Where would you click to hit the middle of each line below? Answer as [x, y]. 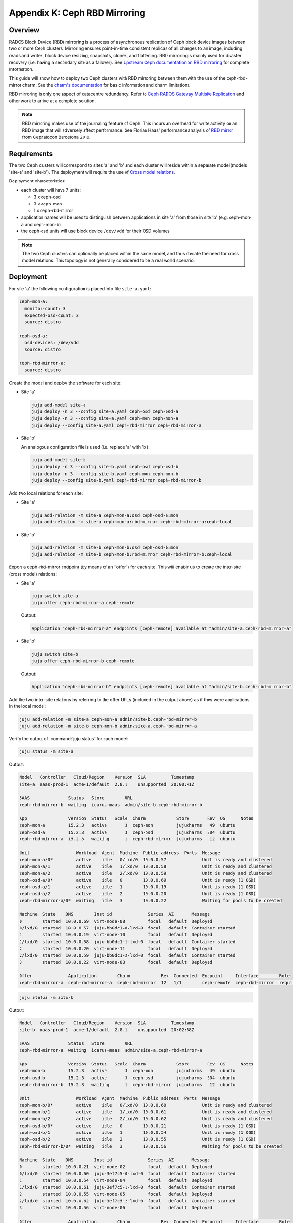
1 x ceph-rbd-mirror [53, 211]
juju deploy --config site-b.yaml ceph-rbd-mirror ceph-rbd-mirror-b [116, 480]
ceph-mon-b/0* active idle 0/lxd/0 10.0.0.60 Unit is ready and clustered [146, 1105]
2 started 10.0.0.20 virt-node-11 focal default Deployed [116, 949]
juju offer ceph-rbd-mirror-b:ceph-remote [83, 661]
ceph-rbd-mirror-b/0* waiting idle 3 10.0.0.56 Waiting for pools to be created [151, 1146]
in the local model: [28, 706]
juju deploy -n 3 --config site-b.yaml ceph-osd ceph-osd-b [105, 467]
